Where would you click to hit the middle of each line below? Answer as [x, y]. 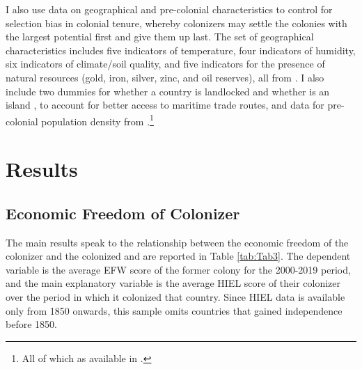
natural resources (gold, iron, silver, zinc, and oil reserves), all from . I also [165, 77]
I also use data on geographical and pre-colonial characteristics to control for [169, 9]
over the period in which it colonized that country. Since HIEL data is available [175, 296]
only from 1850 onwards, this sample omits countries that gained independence [174, 310]
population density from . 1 [97, 120]
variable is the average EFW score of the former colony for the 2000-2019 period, [178, 269]
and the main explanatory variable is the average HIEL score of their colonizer [173, 283]
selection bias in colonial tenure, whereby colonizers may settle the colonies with [176, 23]
